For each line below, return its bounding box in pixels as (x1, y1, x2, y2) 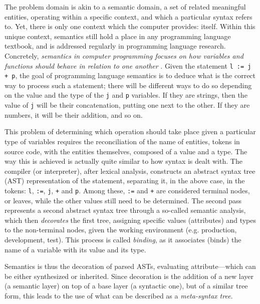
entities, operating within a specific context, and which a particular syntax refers (5, 11, 252, 22)
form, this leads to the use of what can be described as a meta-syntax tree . (5, 290, 233, 300)
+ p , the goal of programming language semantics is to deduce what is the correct (5, 70, 256, 81)
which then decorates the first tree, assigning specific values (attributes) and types (5, 214, 256, 225)
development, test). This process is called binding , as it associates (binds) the (5, 234, 241, 244)
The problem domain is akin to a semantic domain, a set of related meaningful (5, 2, 246, 12)
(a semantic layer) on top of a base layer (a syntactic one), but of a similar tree (5, 280, 248, 291)
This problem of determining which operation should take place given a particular (5, 126, 256, 137)
